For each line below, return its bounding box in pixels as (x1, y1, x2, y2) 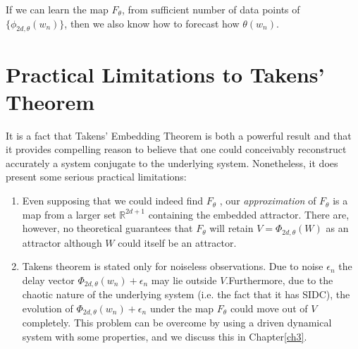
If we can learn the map (6, 2, 109, 16)
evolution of (22, 300, 73, 315)
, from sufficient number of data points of (121, 2, 300, 16)
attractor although (22, 235, 102, 250)
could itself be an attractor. (118, 235, 237, 250)
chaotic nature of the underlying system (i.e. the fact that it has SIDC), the (22, 287, 350, 302)
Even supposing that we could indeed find (22, 193, 204, 208)
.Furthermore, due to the (226, 272, 333, 287)
